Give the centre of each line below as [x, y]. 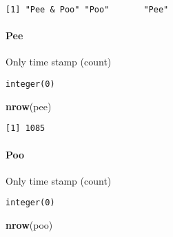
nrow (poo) [29, 225]
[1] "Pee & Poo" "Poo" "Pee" [87, 10]
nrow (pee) [29, 106]
